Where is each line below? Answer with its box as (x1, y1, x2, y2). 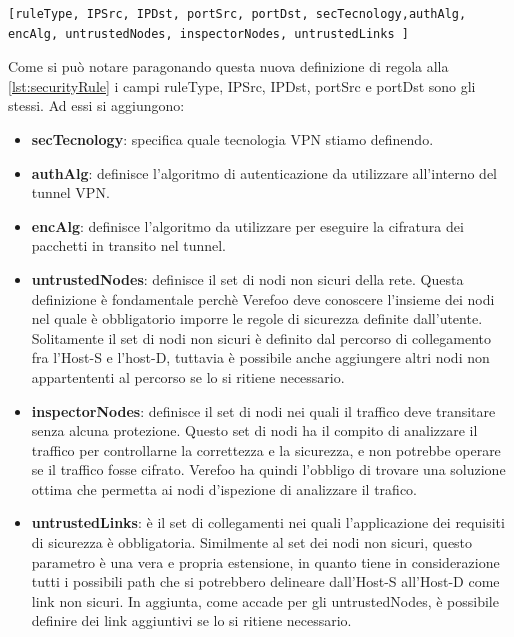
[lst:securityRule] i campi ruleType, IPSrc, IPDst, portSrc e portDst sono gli (8, 75, 476, 96)
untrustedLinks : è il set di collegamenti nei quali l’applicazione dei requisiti (31, 512, 505, 533)
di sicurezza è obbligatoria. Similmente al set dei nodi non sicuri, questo (31, 532, 473, 553)
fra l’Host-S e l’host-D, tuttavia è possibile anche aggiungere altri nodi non (31, 347, 490, 368)
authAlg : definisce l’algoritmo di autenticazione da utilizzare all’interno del (31, 162, 498, 183)
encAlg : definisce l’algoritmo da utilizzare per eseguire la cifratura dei (31, 215, 464, 236)
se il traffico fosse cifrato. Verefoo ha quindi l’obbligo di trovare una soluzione (31, 459, 506, 480)
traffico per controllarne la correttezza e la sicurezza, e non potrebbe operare (31, 439, 501, 460)
